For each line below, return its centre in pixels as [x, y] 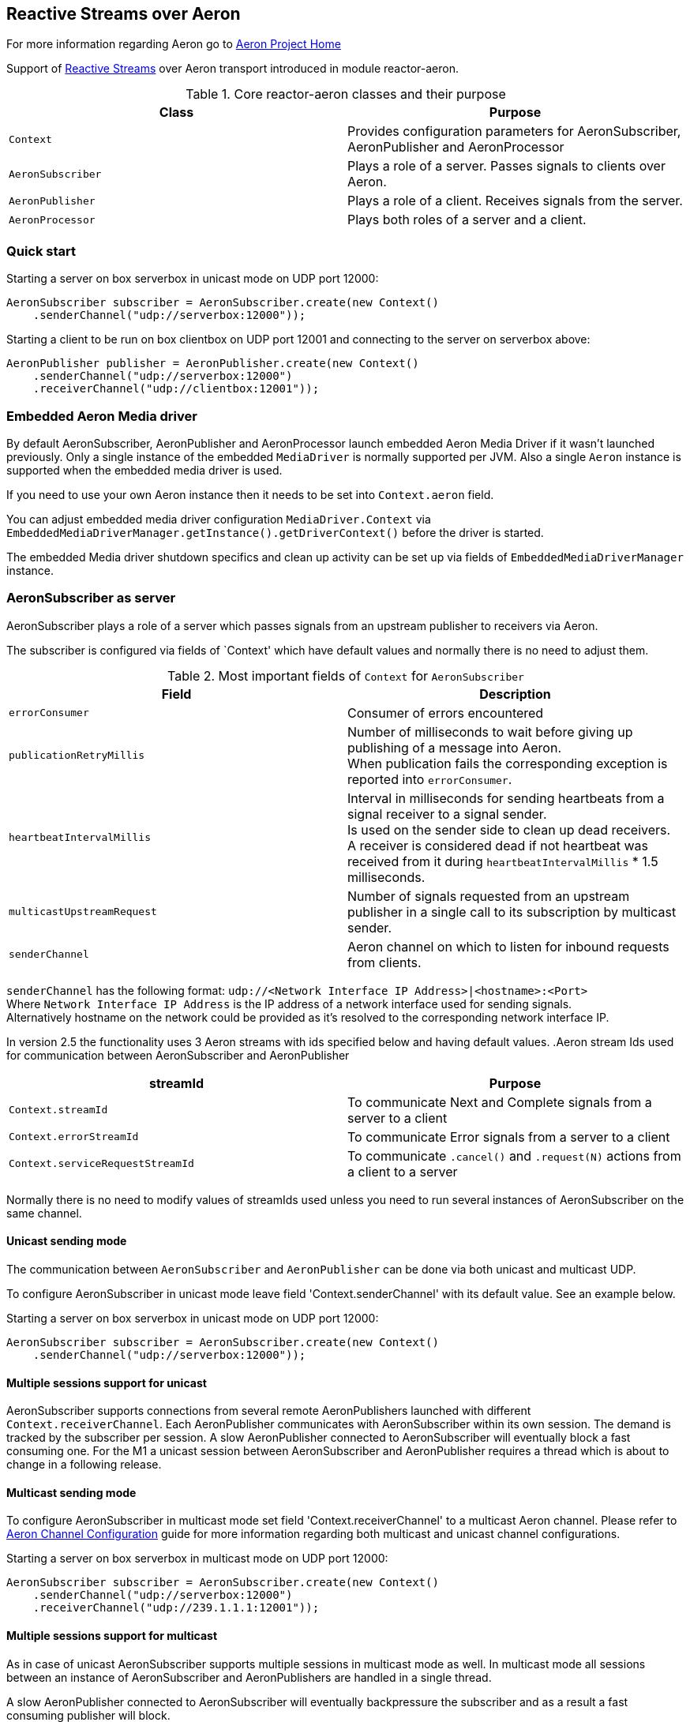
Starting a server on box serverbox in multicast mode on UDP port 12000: [197, 1559]
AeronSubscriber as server [91, 598]
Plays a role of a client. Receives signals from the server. [515, 201]
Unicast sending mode [67, 1241]
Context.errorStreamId [74, 1137]
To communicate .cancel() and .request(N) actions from [514, 1156]
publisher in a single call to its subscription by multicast [512, 912]
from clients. [384, 962]
